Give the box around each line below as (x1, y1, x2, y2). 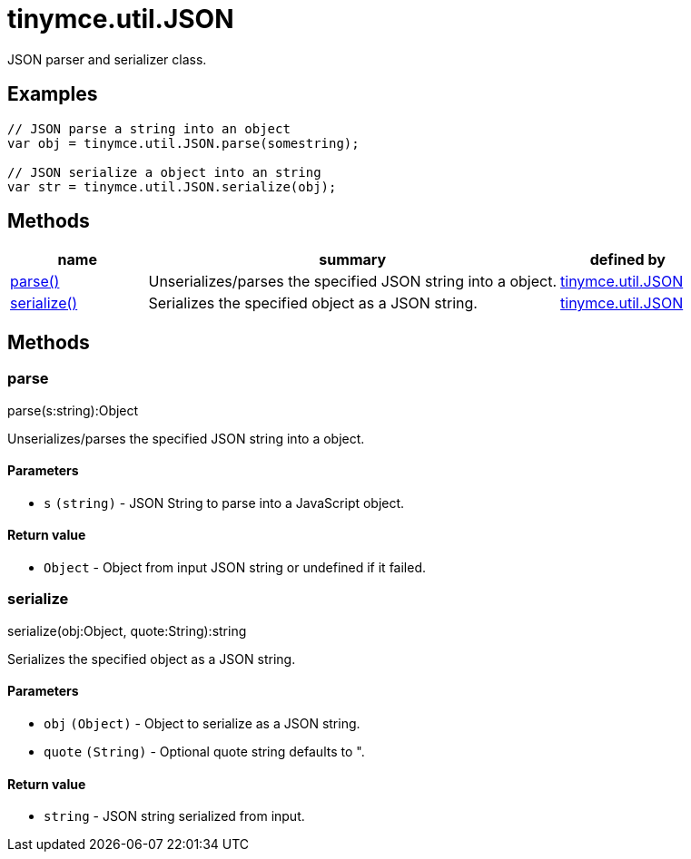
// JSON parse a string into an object (7, 121, 291, 136)
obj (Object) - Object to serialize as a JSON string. (44, 716, 360, 732)
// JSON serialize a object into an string (7, 164, 321, 180)
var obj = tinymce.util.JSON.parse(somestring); (7, 135, 360, 151)
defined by (589, 250, 666, 269)
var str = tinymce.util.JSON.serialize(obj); (7, 179, 337, 194)
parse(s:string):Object (7, 402, 139, 418)
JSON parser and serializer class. (7, 51, 207, 67)
